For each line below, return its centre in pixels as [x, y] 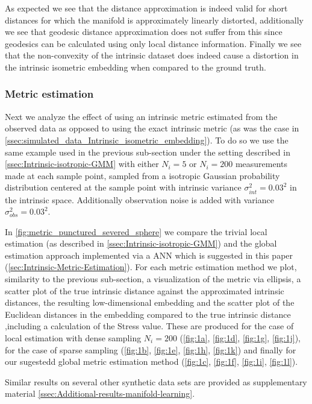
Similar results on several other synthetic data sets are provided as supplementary [156, 381]
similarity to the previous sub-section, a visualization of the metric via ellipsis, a [153, 279]
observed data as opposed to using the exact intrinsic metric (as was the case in [152, 128]
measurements [261, 164]
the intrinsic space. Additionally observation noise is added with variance [139, 199]
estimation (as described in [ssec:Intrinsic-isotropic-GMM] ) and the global [141, 243]
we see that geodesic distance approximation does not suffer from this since [144, 32]
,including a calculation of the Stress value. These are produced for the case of [149, 326]
